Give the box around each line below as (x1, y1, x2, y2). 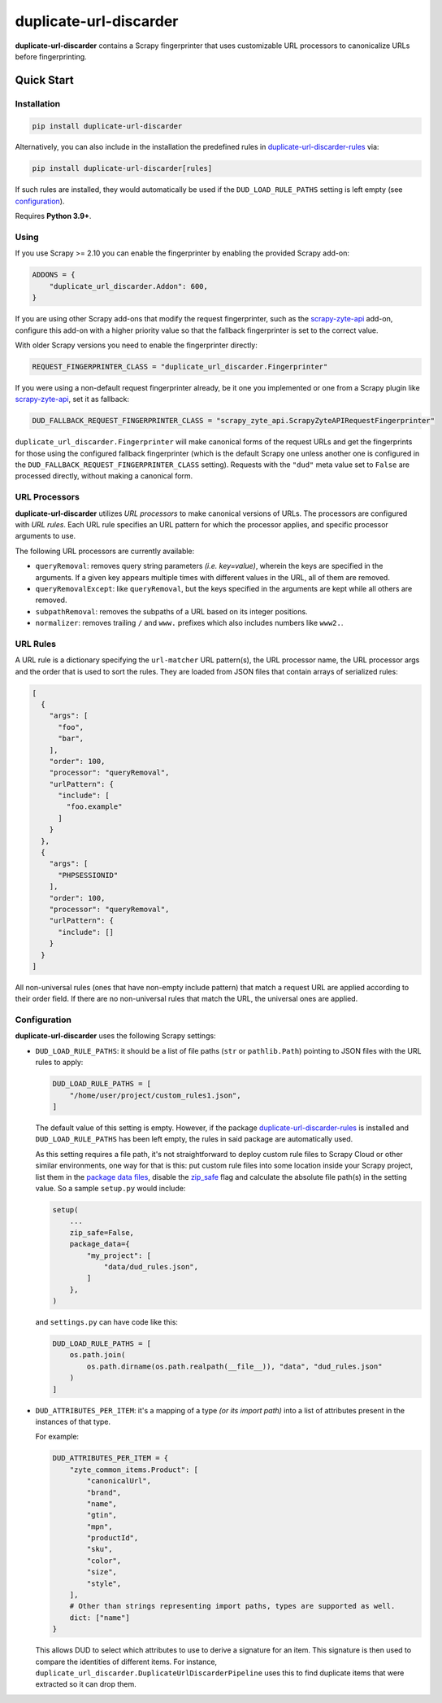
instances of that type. (35, 1417, 111, 1426)
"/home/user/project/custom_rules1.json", (69, 1090, 241, 1100)
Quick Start (15, 73, 74, 87)
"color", (86, 1556, 122, 1565)
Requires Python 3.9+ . (15, 212, 92, 221)
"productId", (86, 1534, 139, 1543)
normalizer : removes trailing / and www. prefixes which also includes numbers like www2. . (35, 618, 344, 628)
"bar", (58, 734, 84, 744)
